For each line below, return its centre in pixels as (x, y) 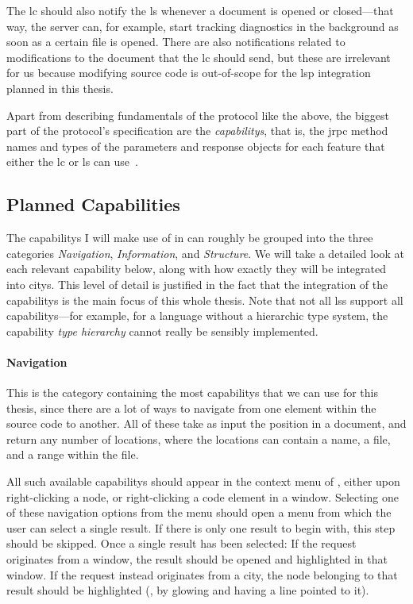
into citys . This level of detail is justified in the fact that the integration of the (197, 284)
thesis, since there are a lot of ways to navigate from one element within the (191, 408)
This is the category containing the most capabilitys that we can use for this (192, 392)
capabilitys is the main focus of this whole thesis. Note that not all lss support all (205, 300)
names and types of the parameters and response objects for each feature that (196, 146)
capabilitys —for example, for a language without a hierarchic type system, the (197, 315)
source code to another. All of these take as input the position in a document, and (206, 423)
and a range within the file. (73, 454)
